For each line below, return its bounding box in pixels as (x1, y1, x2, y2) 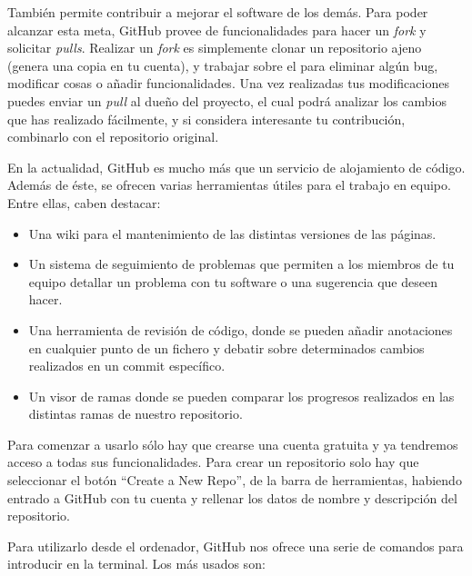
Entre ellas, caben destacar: (7, 193, 161, 212)
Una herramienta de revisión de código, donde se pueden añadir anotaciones (28, 320, 453, 339)
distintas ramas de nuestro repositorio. (28, 404, 243, 423)
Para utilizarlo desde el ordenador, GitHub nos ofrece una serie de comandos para (7, 536, 464, 555)
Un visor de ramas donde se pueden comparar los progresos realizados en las (28, 386, 455, 405)
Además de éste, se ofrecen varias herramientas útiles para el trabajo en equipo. (7, 175, 451, 194)
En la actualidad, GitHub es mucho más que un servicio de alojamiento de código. (7, 157, 466, 176)
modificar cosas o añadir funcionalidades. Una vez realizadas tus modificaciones (7, 74, 449, 93)
